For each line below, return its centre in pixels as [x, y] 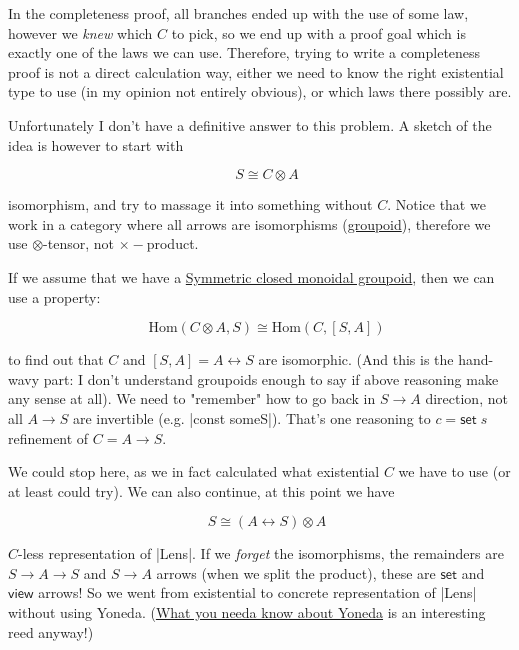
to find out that [56, 359]
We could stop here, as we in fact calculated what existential [194, 471]
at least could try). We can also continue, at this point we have [201, 490]
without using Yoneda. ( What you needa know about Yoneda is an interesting [247, 612]
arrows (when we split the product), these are [296, 572]
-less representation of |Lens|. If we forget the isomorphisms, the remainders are [261, 553]
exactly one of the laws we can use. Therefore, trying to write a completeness [244, 52]
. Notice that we [436, 204]
